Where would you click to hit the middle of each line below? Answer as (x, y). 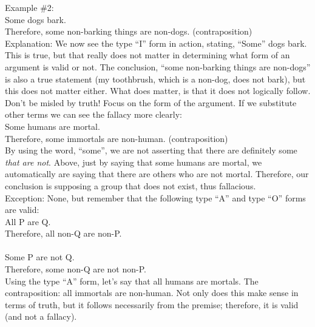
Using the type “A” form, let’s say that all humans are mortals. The (132, 281)
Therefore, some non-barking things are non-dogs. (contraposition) (129, 31)
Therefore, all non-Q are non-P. (63, 233)
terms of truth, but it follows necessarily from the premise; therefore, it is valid (152, 304)
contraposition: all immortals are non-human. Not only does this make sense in (152, 293)
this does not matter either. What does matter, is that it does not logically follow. (158, 91)
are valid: (22, 210)
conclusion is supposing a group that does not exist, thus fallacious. (130, 185)
